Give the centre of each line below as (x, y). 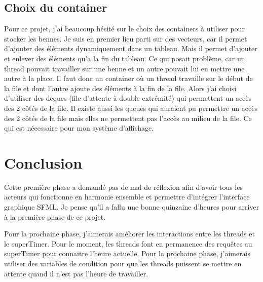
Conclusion (43, 162)
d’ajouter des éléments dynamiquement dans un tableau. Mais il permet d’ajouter (131, 48)
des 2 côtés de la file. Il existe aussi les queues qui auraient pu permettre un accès (131, 108)
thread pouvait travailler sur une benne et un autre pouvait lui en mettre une (124, 68)
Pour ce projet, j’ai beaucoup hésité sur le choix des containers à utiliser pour (124, 29)
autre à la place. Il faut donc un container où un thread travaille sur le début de (128, 78)
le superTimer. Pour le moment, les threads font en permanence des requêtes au (128, 243)
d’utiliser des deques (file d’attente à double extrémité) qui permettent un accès (128, 98)
